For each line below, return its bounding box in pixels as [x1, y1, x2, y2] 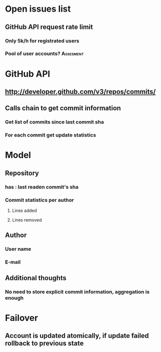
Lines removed [12, 217, 42, 223]
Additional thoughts [5, 274, 66, 282]
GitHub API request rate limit [5, 23, 93, 31]
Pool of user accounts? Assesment [5, 50, 84, 57]
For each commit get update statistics [5, 132, 96, 139]
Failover [5, 312, 38, 323]
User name [5, 246, 32, 252]
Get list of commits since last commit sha [5, 119, 104, 125]
